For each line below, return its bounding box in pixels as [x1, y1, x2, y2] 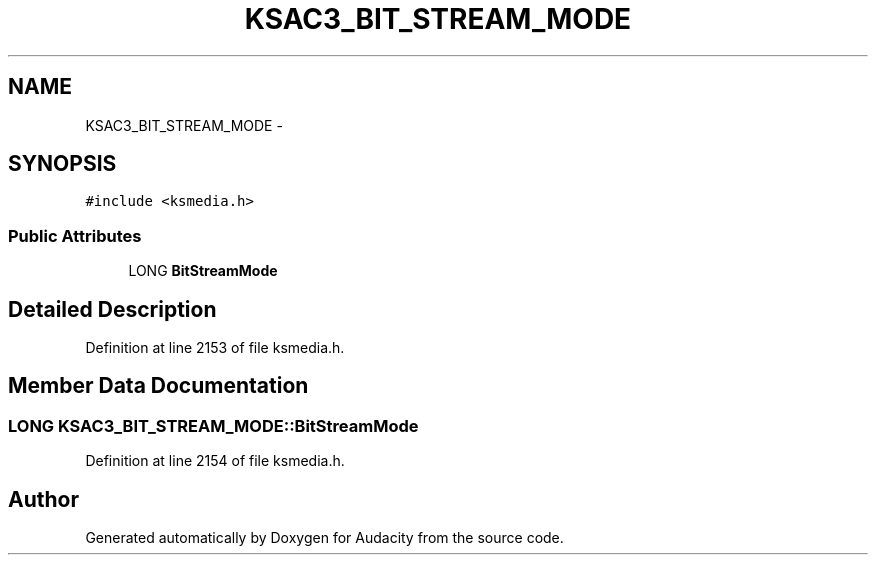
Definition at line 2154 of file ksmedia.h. [85, 452, 345, 470]
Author [8, 486, 79, 512]
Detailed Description [8, 296, 217, 322]
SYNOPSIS [8, 151, 117, 177]
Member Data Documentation [8, 373, 309, 399]
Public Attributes [8, 225, 142, 246]
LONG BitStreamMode [128, 262, 278, 280]
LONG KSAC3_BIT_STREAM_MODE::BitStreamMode [8, 415, 419, 436]
